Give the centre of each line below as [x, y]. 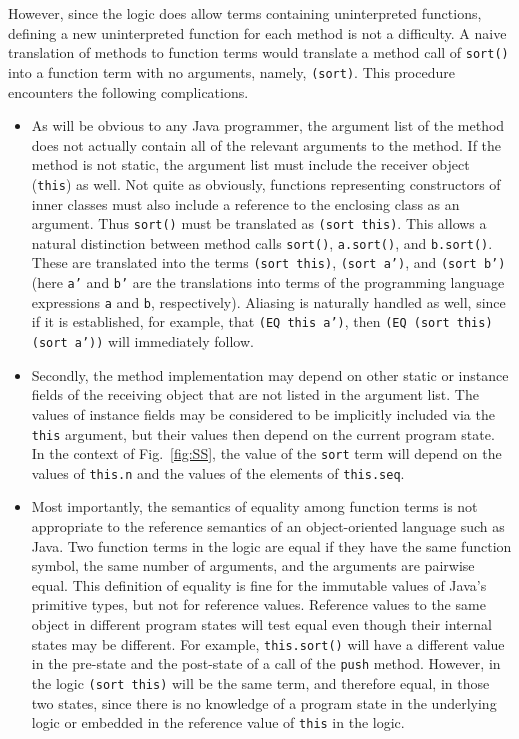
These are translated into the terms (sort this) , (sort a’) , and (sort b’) [268, 262]
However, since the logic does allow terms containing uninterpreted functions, [245, 13]
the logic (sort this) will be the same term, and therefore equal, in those [260, 682]
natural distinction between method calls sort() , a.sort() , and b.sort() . [262, 242]
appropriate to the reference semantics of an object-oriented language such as [268, 526]
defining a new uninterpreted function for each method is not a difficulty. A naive [257, 32]
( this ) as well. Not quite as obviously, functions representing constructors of [266, 183]
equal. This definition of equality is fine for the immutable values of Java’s [259, 584]
